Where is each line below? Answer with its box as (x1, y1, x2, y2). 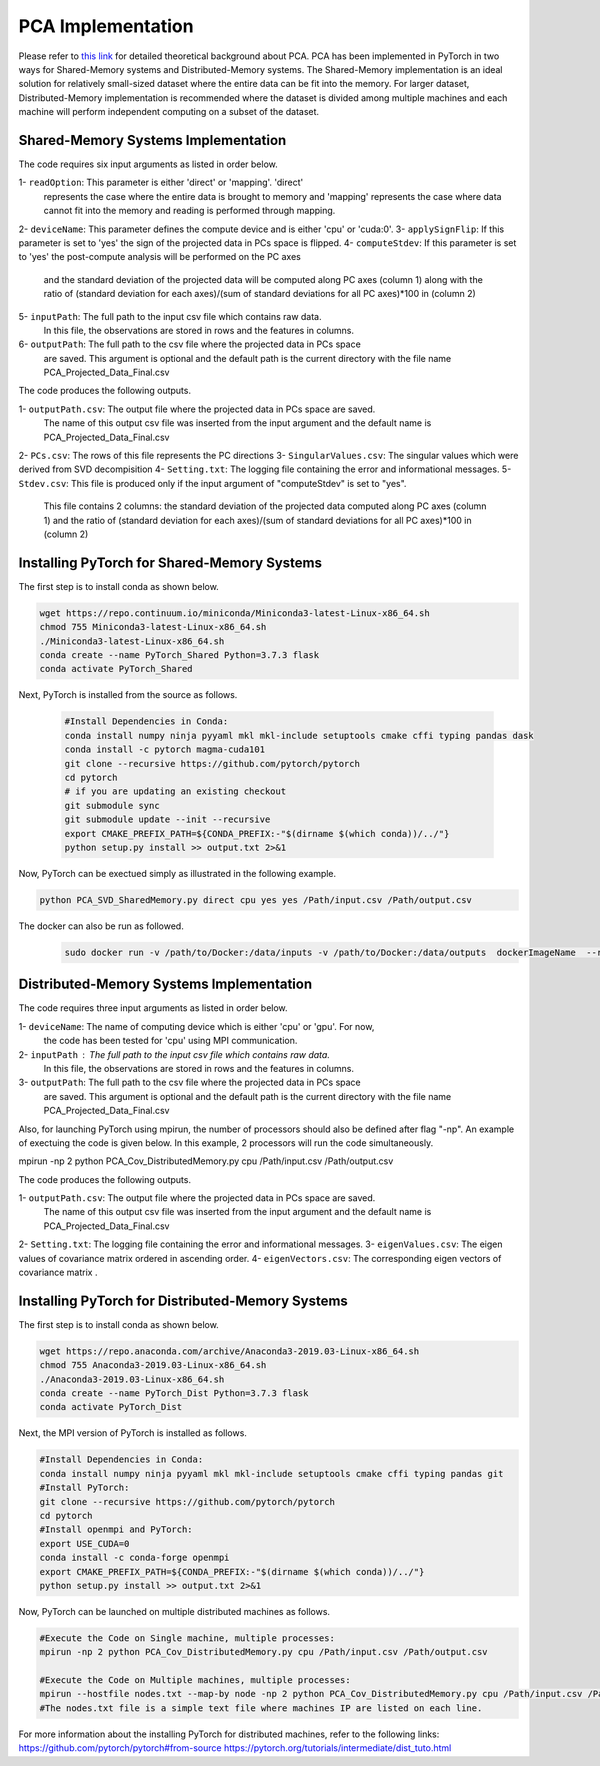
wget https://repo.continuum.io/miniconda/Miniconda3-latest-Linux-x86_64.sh (39, 607, 430, 619)
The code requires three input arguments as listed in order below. (18, 1002, 289, 1014)
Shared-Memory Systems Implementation (18, 131, 287, 149)
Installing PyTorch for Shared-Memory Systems (18, 554, 322, 571)
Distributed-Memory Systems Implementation (18, 976, 313, 993)
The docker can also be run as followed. (18, 920, 184, 932)
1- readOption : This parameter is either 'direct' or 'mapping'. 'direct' (18, 176, 304, 189)
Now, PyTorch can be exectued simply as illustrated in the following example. (18, 867, 337, 879)
